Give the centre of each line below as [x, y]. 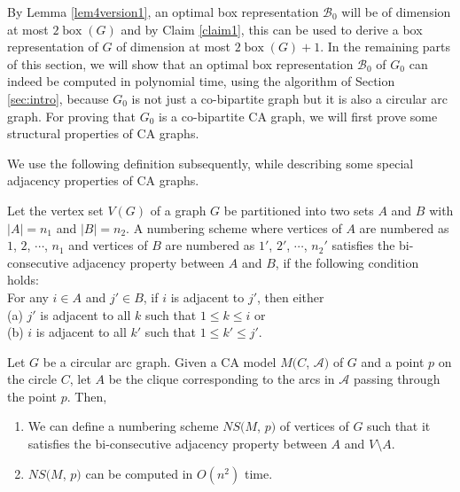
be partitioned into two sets [299, 210]
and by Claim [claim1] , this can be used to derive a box [272, 29]
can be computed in [139, 473]
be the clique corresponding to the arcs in [222, 379]
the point [32, 396]
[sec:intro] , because [58, 98]
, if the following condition [347, 262]
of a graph [178, 210]
